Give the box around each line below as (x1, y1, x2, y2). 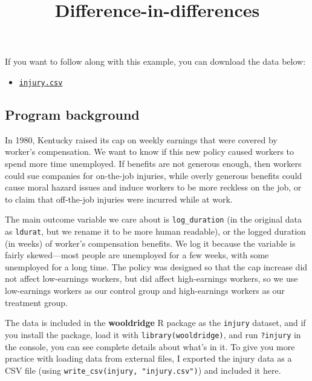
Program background (5, 105, 140, 124)
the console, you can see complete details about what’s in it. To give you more (5, 340, 295, 353)
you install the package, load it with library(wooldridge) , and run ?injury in (5, 328, 301, 340)
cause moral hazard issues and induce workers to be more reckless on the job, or (5, 181, 302, 194)
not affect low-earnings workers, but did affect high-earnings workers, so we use (5, 272, 298, 285)
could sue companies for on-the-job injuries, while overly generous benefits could (5, 169, 302, 181)
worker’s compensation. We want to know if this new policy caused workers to (5, 145, 294, 158)
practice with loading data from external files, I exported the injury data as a (5, 352, 292, 365)
